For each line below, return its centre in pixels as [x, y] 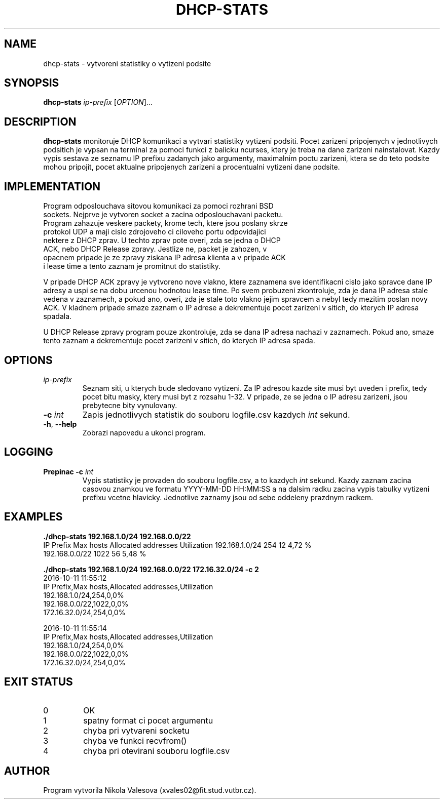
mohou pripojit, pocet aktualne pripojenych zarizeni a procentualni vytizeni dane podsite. [192, 167]
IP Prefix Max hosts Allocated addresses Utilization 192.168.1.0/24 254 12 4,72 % [177, 545]
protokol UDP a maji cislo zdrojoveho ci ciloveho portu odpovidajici [155, 232]
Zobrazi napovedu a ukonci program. [144, 432]
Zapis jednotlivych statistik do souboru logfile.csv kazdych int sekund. [216, 414]
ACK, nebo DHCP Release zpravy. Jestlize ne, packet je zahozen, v [155, 249]
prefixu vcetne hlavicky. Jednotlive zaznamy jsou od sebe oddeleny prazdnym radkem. [228, 497]
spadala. [58, 316]
